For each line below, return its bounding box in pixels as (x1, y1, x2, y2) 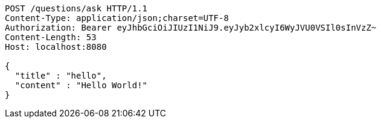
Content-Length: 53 (5, 32, 97, 42)
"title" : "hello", (14, 71, 107, 80)
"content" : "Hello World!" (14, 80, 148, 90)
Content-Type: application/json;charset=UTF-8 (5, 13, 229, 23)
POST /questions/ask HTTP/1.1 (5, 4, 148, 13)
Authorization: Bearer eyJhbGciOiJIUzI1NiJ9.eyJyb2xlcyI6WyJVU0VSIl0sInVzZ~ (5, 23, 377, 32)
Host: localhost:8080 (5, 42, 107, 52)
